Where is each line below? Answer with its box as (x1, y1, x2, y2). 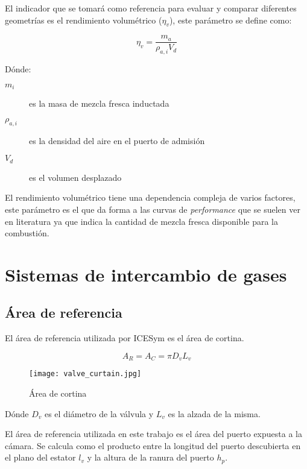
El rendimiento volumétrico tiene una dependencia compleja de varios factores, (5, 191, 296, 204)
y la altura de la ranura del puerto (87, 451, 214, 464)
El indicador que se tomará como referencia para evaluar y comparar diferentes (5, 2, 297, 14)
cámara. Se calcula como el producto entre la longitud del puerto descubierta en (5, 439, 301, 452)
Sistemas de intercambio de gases (5, 262, 287, 286)
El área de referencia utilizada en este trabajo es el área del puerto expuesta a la (5, 427, 302, 440)
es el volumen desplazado (29, 171, 122, 183)
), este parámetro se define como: (169, 13, 292, 26)
